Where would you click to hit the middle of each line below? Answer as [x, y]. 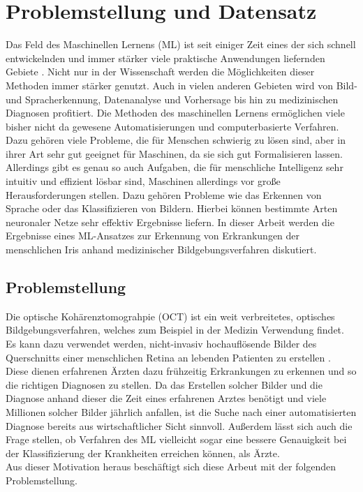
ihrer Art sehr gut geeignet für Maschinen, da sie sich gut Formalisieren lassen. [174, 153]
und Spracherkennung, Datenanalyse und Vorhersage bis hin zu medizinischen [172, 99]
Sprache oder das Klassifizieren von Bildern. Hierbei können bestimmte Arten [172, 208]
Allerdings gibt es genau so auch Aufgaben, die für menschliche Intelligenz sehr [175, 167]
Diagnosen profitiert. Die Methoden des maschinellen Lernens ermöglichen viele [175, 113]
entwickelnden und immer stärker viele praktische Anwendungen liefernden [165, 58]
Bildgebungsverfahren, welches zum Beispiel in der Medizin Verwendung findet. [175, 330]
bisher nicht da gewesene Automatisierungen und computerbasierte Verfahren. [172, 126]
